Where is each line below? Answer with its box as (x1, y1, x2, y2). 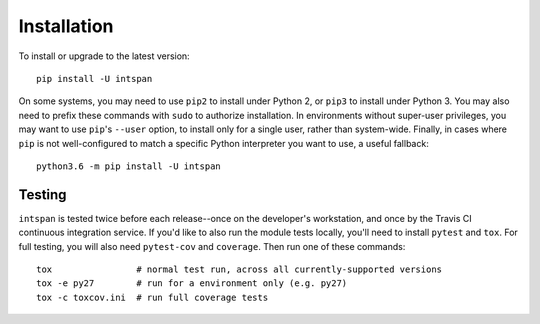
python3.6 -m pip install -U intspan (36, 160, 222, 172)
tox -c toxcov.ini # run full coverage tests (36, 291, 269, 303)
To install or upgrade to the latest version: (18, 50, 190, 62)
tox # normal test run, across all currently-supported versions (36, 263, 443, 275)
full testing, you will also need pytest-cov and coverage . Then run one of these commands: (18, 240, 406, 252)
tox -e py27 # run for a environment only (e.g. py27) (36, 278, 348, 289)
